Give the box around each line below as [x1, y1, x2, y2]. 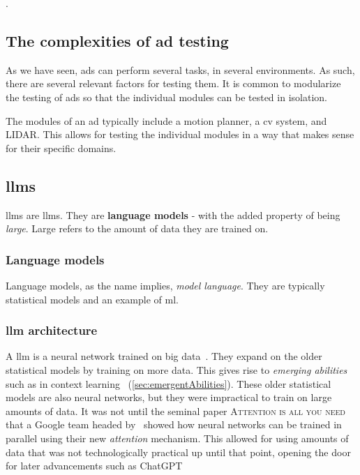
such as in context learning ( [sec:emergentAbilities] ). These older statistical [6, 376, 331, 391]
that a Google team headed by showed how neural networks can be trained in [6, 417, 342, 432]
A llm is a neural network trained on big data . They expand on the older [6, 349, 322, 363]
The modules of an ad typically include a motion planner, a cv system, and [6, 113, 327, 128]
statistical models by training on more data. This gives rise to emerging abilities [6, 362, 347, 377]
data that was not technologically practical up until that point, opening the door [6, 444, 351, 459]
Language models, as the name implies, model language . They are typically [6, 278, 325, 292]
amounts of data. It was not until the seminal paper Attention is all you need [6, 403, 345, 418]
